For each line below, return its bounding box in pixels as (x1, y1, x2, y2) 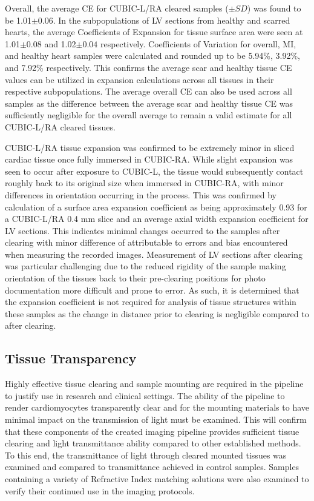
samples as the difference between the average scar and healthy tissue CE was (5, 96, 293, 109)
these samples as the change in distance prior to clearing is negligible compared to (5, 307, 309, 320)
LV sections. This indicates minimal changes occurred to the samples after (5, 224, 280, 237)
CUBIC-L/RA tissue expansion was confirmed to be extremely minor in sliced (5, 141, 295, 153)
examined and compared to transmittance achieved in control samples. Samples (5, 460, 299, 473)
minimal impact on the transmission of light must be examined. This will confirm (5, 413, 307, 426)
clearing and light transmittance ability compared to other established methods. (5, 437, 301, 449)
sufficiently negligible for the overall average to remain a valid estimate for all (5, 109, 292, 121)
